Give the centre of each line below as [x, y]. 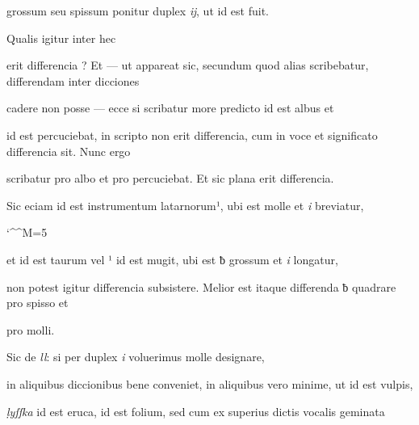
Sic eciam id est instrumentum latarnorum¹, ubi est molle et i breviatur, [185, 205]
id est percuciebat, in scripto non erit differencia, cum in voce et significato [192, 135]
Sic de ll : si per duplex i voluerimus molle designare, [136, 357]
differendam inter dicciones [73, 80]
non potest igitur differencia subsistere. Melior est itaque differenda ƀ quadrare [201, 286]
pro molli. [31, 329]
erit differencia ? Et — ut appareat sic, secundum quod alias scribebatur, [188, 65]
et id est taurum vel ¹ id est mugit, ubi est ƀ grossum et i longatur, [172, 259]
